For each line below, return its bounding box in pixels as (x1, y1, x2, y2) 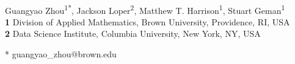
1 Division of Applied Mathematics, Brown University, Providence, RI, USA (5, 15, 290, 28)
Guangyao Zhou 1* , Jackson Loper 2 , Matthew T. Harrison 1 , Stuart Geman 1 (5, 2, 285, 16)
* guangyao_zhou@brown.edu (5, 48, 117, 60)
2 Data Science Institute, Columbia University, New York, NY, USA (5, 27, 261, 40)
